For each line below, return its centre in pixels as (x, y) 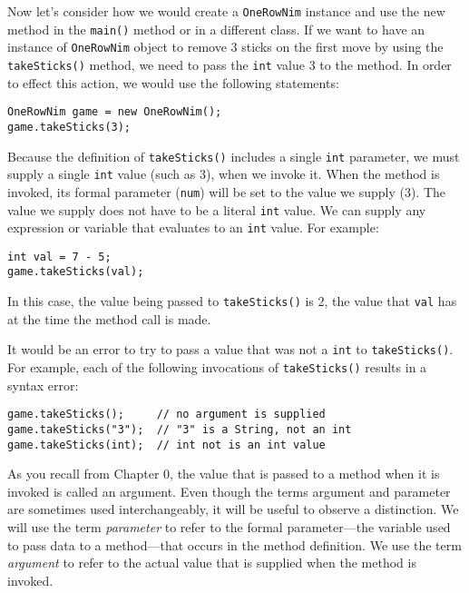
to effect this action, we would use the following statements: (173, 82)
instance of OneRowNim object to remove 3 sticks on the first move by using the (225, 47)
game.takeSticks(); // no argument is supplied (166, 415)
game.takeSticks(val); (76, 272)
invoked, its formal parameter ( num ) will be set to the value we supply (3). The (227, 191)
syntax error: (43, 385)
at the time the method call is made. (109, 318)
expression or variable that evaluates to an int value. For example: (193, 227)
